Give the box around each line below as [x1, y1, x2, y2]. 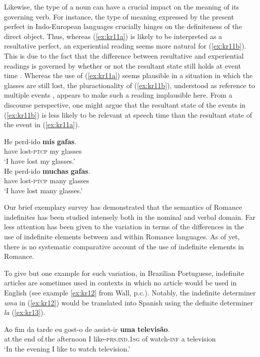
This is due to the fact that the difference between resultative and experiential [4, 50, 244, 61]
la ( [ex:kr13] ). [4, 307, 45, 317]
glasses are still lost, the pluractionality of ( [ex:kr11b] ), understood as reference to [4, 80, 255, 90]
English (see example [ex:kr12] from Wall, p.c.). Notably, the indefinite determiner [4, 287, 256, 298]
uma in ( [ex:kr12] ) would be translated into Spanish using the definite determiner [4, 297, 253, 307]
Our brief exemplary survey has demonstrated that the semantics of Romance [4, 202, 242, 212]
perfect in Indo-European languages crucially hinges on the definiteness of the [4, 21, 242, 32]
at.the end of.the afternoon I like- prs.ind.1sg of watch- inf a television [4, 333, 216, 344]
